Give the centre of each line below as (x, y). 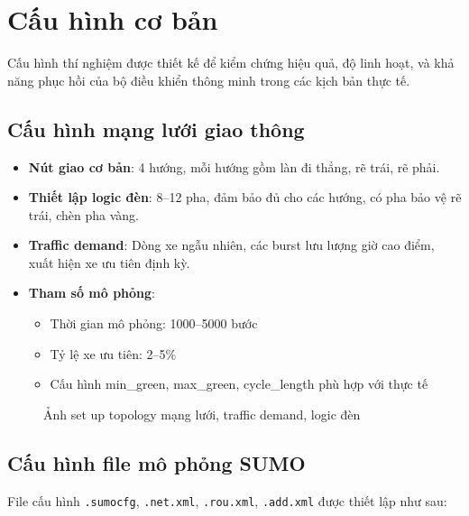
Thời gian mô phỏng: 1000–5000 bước (154, 323)
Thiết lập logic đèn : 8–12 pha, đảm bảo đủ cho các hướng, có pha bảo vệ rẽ (245, 197)
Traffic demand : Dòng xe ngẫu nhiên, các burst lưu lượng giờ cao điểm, (231, 245)
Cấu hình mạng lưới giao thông (156, 129)
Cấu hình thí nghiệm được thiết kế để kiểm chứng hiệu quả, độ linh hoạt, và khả (231, 63)
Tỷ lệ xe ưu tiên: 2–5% (113, 353)
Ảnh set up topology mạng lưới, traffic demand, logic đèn (202, 414)
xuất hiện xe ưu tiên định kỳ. (109, 262)
